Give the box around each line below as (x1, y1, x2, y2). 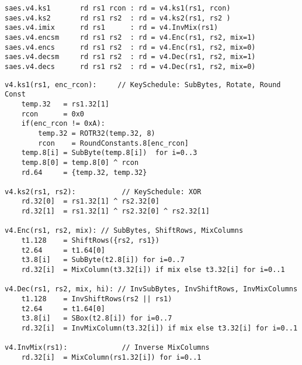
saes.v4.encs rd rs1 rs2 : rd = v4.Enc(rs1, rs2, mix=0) (5, 43, 256, 51)
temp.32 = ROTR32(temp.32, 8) (38, 129, 155, 137)
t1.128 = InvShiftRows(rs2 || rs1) (21, 295, 172, 304)
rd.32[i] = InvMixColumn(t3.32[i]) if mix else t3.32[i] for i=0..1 (21, 324, 298, 332)
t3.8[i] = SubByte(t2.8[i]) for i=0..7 (21, 256, 185, 264)
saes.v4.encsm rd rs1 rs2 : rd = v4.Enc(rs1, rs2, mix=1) (5, 33, 256, 42)
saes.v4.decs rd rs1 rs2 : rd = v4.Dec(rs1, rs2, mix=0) (5, 62, 256, 71)
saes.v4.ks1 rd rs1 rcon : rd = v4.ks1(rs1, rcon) (5, 4, 231, 12)
